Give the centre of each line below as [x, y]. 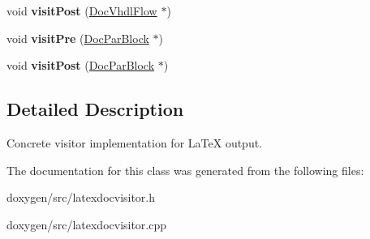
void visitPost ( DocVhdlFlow [82, 11]
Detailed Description [95, 109]
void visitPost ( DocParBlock [81, 65]
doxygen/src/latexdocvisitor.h [81, 197]
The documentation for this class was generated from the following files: [185, 170]
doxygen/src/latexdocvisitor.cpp [87, 224]
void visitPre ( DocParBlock [78, 38]
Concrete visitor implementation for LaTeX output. [135, 142]
